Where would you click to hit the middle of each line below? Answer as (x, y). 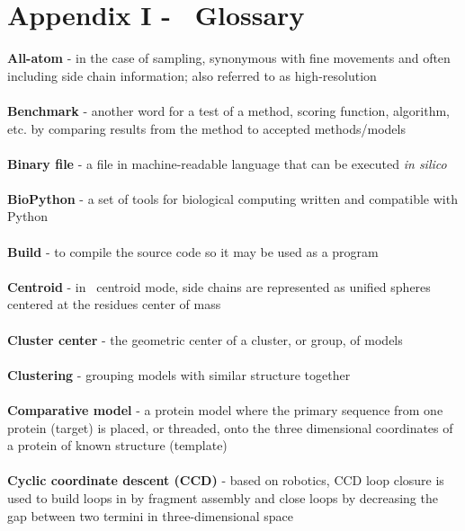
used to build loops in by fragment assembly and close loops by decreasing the (223, 497)
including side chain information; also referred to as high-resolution (192, 75)
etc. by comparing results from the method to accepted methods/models (206, 128)
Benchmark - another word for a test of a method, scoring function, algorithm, (229, 110)
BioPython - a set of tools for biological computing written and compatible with (232, 198)
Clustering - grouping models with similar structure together (179, 374)
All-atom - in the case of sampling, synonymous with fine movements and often (229, 58)
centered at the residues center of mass (114, 304)
